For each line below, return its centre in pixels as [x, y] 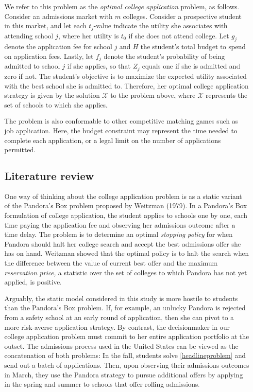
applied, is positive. [33, 282]
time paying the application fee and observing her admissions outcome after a [120, 224]
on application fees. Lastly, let [49, 56]
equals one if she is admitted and [191, 66]
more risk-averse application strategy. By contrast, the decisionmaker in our [117, 327]
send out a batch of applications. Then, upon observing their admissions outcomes [127, 365]
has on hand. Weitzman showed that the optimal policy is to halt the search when [127, 253]
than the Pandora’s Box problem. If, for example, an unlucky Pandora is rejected [125, 308]
